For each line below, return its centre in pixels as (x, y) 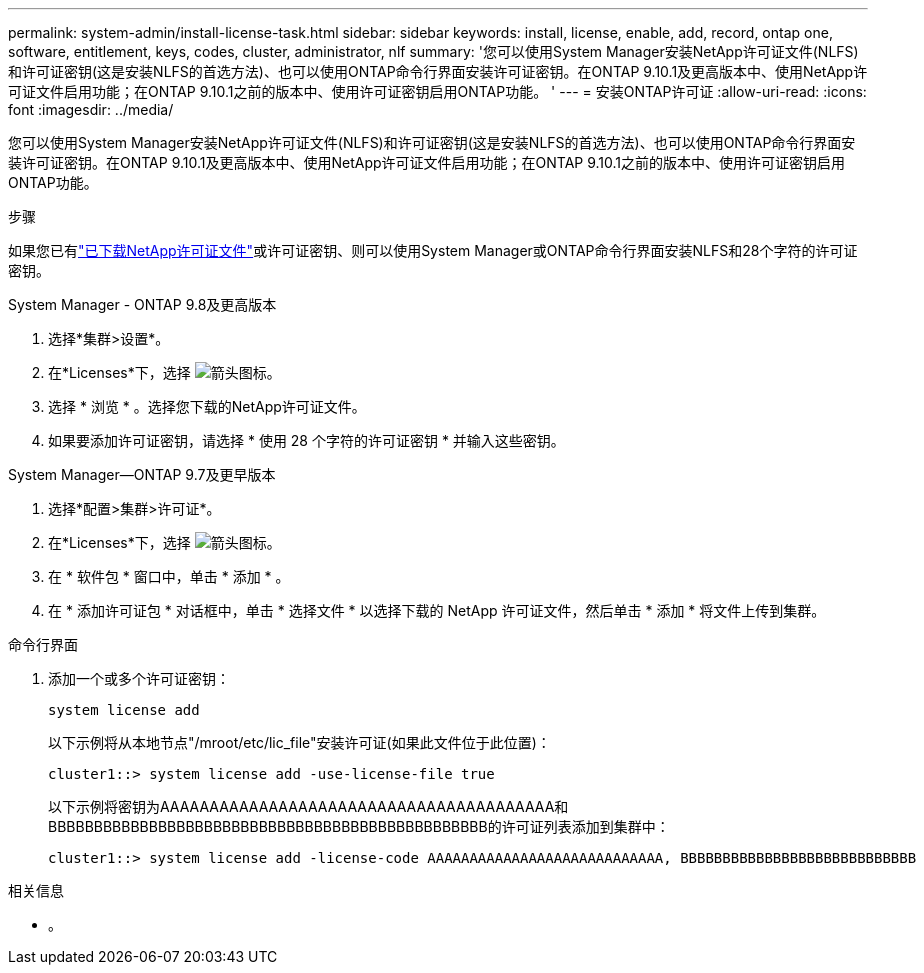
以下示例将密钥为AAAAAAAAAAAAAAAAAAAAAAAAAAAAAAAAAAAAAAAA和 (308, 806)
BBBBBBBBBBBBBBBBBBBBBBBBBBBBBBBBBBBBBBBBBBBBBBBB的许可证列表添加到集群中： (359, 826)
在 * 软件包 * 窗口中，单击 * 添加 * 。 (169, 576)
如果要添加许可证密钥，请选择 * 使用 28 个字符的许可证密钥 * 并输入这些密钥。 (306, 440)
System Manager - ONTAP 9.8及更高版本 (142, 304)
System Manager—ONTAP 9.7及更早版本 (142, 474)
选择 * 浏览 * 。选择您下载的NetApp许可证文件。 (207, 406)
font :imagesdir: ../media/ (91, 109)
